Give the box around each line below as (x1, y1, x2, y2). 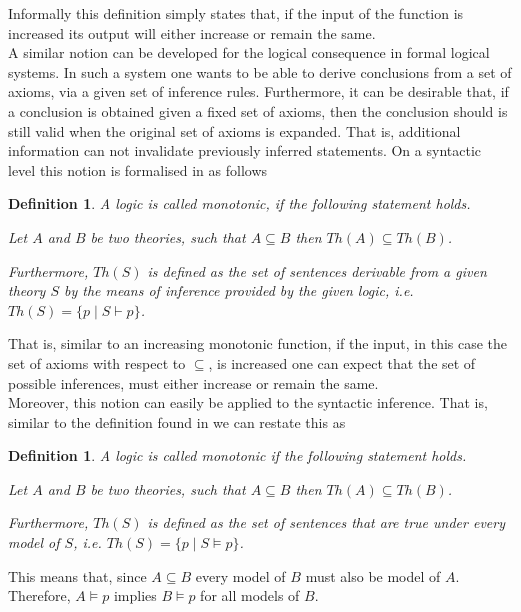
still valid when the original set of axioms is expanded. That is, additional (8, 120, 461, 141)
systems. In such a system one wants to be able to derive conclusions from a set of (8, 61, 512, 82)
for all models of (200, 585, 300, 606)
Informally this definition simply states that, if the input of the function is (8, 3, 464, 23)
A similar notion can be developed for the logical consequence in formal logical (8, 42, 490, 63)
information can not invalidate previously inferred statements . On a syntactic (8, 140, 481, 161)
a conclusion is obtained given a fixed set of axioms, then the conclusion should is (8, 100, 508, 121)
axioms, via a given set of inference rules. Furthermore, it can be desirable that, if (8, 81, 509, 102)
